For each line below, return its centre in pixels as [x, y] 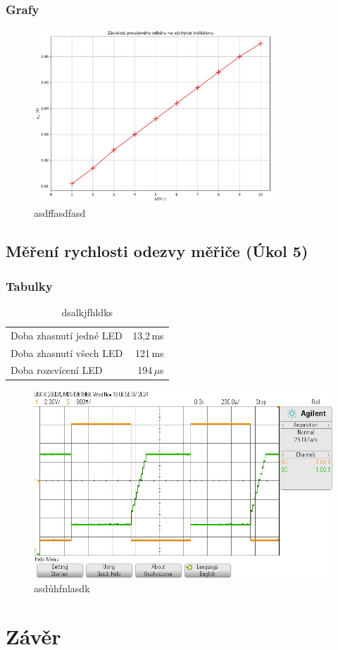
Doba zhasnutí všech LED [67, 352]
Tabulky [29, 286]
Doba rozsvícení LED [57, 370]
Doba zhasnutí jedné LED [67, 335]
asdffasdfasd [60, 213]
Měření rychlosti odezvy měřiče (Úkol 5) [157, 251]
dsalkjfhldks [87, 312]
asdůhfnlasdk [62, 588]
